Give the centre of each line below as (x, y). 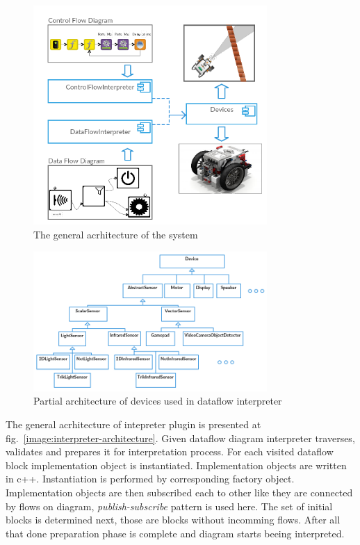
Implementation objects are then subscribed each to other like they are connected (179, 492)
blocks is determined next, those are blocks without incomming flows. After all (173, 520)
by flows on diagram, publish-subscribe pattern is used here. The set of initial (169, 506)
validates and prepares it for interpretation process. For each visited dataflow (170, 452)
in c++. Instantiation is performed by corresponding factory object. (150, 479)
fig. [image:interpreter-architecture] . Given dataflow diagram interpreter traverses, (180, 438)
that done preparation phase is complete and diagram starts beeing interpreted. (175, 533)
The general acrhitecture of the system (116, 235)
